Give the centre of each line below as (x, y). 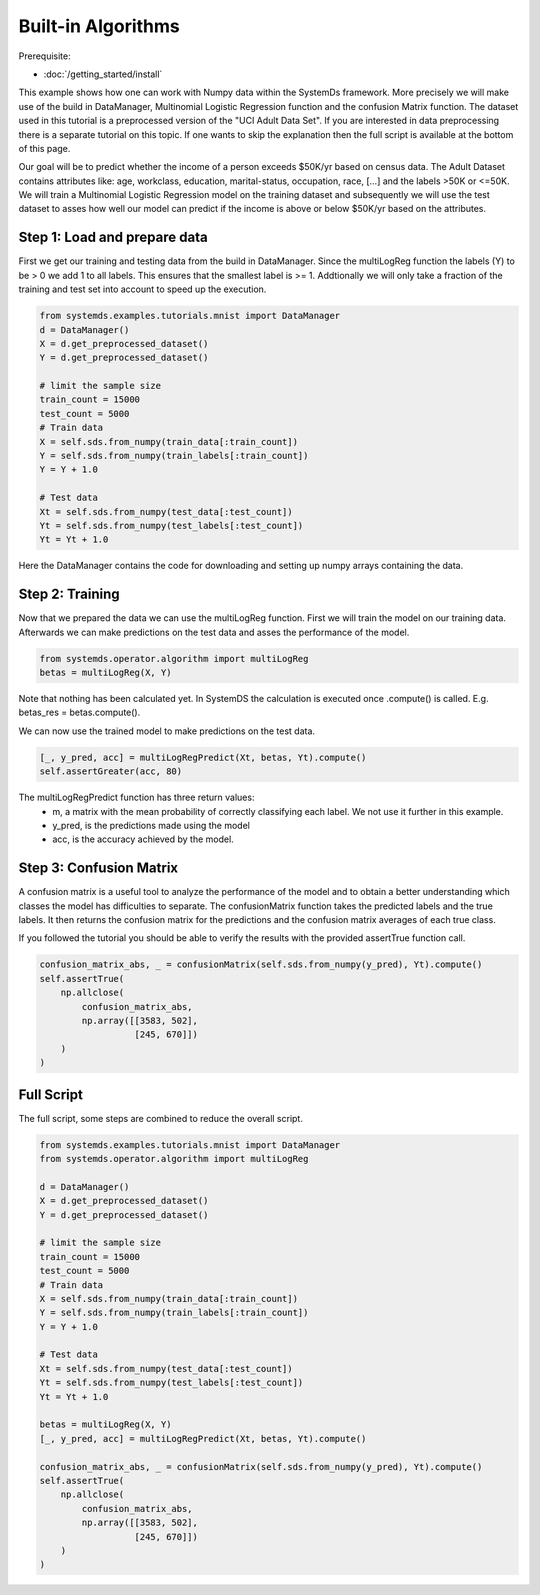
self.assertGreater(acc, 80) (111, 771)
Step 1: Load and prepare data (113, 237)
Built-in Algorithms (99, 26)
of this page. (44, 148)
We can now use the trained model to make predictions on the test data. (166, 731)
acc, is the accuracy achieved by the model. (143, 839)
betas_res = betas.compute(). (79, 712)
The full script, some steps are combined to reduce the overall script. (161, 1118)
